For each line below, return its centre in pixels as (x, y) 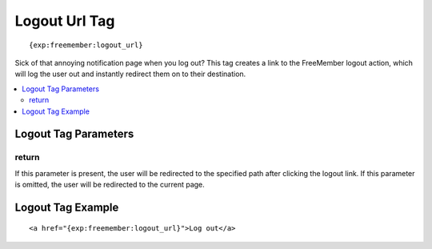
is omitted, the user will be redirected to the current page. (110, 185)
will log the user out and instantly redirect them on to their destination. (130, 74)
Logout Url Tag (65, 21)
